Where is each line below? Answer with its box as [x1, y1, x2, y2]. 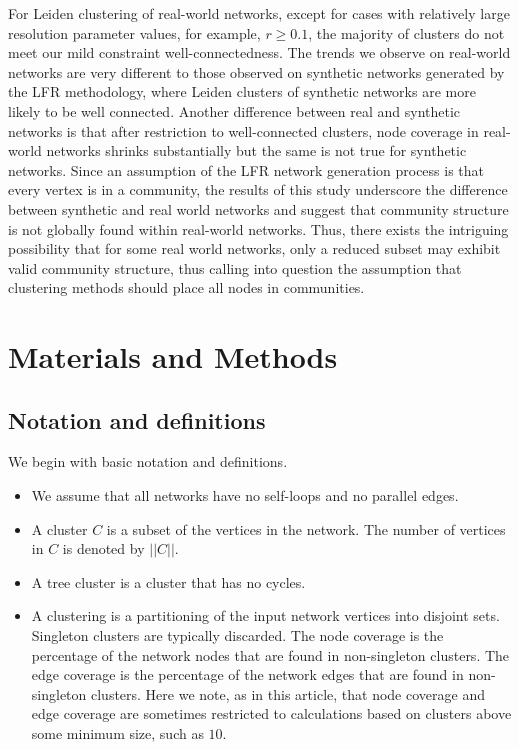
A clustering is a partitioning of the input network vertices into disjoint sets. [31, 605, 500, 626]
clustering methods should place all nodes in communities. [8, 277, 365, 298]
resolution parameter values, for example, [8, 22, 261, 43]
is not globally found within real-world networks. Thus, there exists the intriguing [8, 218, 509, 239]
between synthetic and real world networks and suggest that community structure [8, 198, 509, 219]
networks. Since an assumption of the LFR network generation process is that [8, 159, 485, 180]
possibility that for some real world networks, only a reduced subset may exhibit [8, 238, 501, 259]
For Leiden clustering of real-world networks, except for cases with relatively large [8, 3, 510, 23]
